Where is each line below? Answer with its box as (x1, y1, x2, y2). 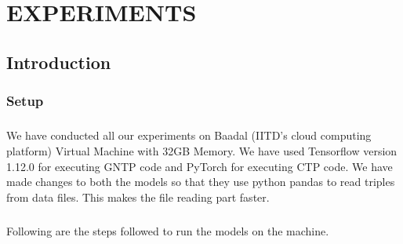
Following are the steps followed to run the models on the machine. (6, 222, 329, 239)
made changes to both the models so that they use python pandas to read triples (6, 173, 395, 190)
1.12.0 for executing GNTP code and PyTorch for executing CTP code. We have (6, 158, 393, 174)
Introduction (6, 49, 111, 74)
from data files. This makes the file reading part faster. (6, 188, 270, 205)
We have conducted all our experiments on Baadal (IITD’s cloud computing (6, 127, 372, 144)
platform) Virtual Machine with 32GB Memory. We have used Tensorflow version (6, 142, 398, 158)
